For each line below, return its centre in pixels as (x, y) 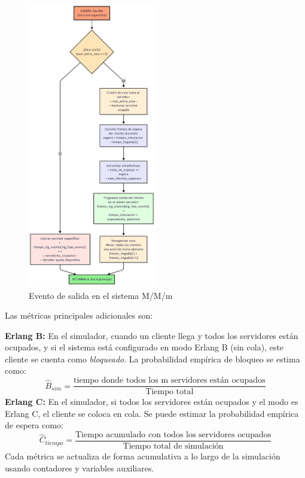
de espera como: (34, 425)
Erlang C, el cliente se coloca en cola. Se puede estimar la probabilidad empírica (152, 413)
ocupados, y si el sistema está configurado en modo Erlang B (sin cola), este (144, 347)
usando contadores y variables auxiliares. (80, 468)
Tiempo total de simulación (173, 446)
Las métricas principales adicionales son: (79, 315)
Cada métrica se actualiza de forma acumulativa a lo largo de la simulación (143, 456)
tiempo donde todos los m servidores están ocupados (170, 381)
